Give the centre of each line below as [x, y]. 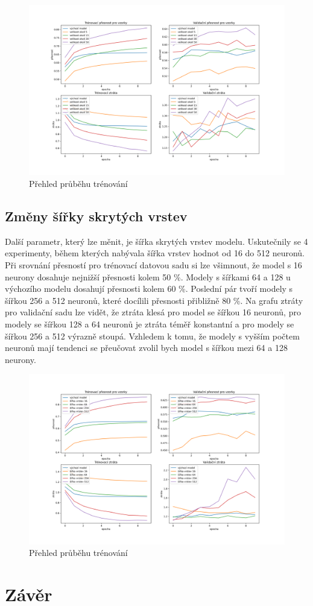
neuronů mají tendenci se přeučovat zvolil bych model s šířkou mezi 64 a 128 [146, 348]
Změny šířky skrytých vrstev [96, 216]
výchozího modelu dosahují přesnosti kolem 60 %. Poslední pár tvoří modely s [149, 289]
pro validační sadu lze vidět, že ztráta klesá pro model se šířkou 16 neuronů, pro [153, 312]
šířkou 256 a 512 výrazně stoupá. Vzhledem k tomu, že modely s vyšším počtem [152, 336]
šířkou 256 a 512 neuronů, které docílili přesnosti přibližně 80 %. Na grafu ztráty [154, 300]
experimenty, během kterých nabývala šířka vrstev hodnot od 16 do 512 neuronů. [155, 253]
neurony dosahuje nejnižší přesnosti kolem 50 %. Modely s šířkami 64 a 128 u [148, 276]
